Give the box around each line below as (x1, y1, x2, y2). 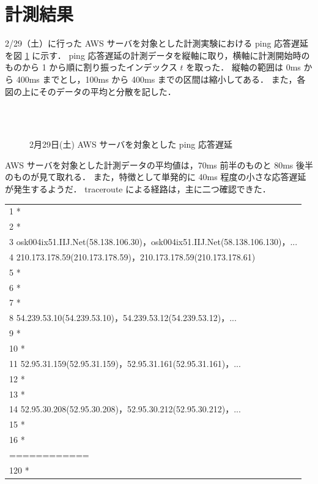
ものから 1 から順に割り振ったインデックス (5, 61, 177, 74)
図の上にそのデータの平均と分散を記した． (5, 85, 176, 97)
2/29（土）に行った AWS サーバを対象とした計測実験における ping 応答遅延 (5, 37, 309, 50)
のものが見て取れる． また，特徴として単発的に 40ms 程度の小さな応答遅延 (5, 170, 306, 183)
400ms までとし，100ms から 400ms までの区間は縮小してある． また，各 (16, 72, 306, 85)
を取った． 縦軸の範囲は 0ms (186, 61, 301, 74)
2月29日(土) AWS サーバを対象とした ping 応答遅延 (29, 138, 232, 151)
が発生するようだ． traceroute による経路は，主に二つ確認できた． (5, 183, 271, 195)
